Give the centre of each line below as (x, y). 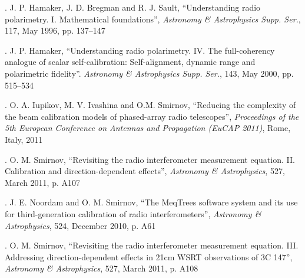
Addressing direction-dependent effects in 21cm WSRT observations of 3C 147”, (149, 256)
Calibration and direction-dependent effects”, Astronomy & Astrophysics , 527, (145, 171)
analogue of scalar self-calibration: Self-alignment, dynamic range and (130, 62)
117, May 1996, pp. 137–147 (55, 30)
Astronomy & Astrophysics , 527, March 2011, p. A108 (102, 268)
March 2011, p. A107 (42, 182)
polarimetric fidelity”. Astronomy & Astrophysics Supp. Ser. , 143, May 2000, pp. (149, 73)
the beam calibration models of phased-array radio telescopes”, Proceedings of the (152, 116)
